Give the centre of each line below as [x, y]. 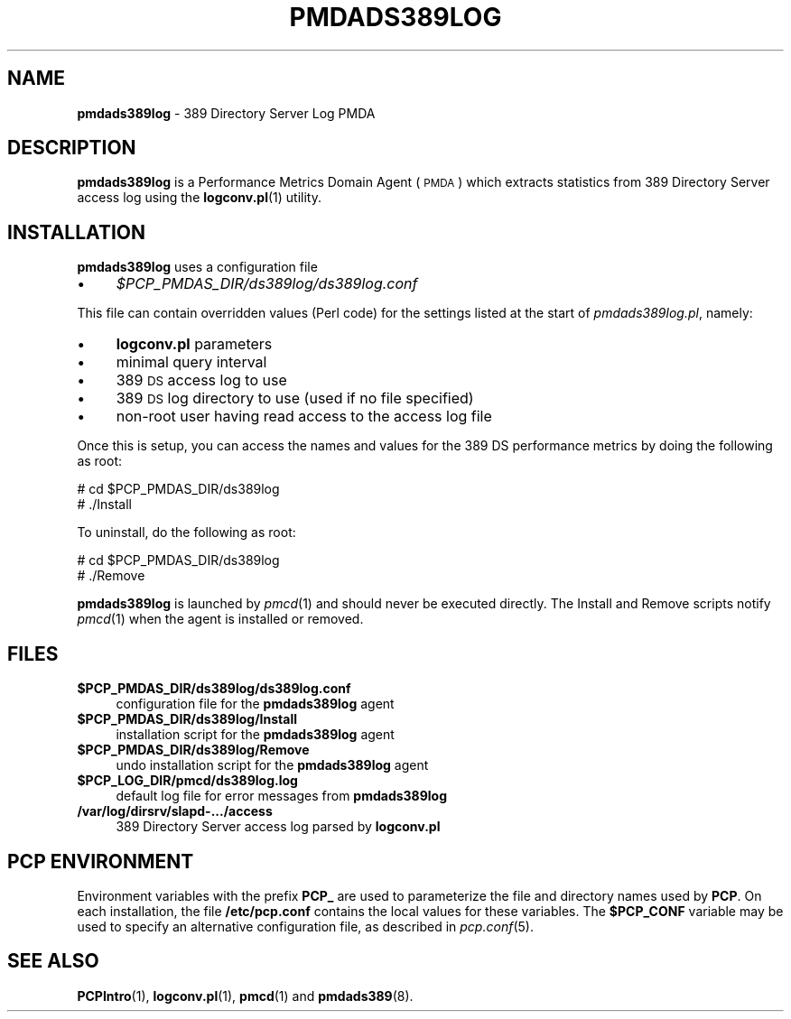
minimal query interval [191, 362]
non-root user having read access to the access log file [304, 417]
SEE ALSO [53, 961]
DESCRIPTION [72, 148]
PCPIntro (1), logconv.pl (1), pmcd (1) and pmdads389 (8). [245, 996]
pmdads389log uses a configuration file [197, 267]
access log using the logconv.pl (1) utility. [199, 198]
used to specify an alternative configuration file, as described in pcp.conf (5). [305, 926]
